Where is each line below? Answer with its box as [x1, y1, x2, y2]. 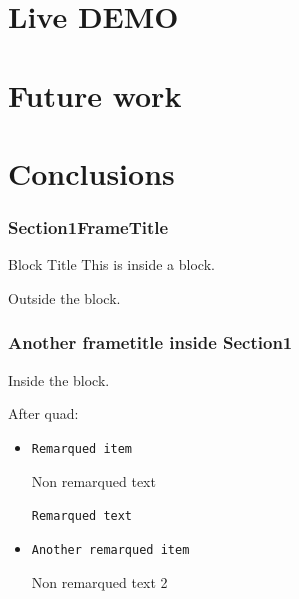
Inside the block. [8, 369, 110, 390]
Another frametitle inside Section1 [8, 330, 293, 355]
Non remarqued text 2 [31, 571, 168, 592]
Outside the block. [8, 287, 121, 308]
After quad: [8, 403, 79, 424]
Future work [8, 74, 182, 115]
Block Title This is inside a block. [8, 254, 215, 275]
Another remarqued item [31, 542, 190, 557]
